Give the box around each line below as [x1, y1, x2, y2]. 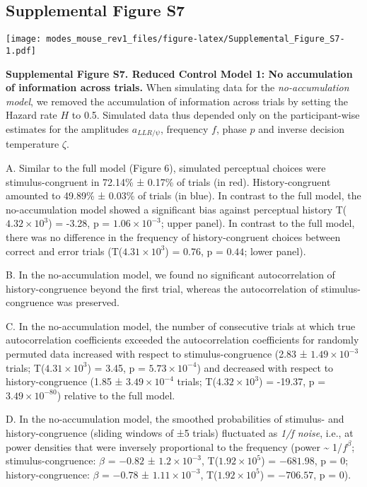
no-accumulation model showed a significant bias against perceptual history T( [6, 201, 347, 216]
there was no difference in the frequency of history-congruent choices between [6, 229, 341, 244]
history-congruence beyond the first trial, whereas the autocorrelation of [6, 281, 318, 295]
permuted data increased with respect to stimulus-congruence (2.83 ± [6, 346, 308, 361]
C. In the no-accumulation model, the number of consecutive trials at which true [6, 318, 356, 333]
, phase [216, 121, 247, 136]
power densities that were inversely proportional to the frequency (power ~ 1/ [6, 439, 343, 454]
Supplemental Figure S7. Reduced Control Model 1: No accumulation [6, 66, 353, 81]
